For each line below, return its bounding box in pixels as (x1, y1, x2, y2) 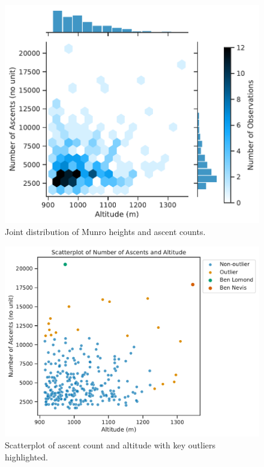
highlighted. (5, 450, 48, 463)
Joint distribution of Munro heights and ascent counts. (5, 225, 206, 238)
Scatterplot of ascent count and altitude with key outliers (5, 438, 216, 451)
